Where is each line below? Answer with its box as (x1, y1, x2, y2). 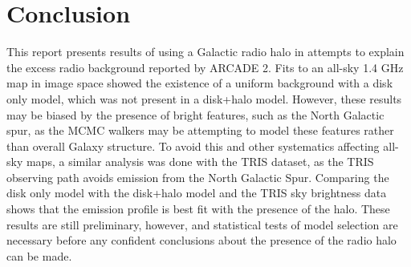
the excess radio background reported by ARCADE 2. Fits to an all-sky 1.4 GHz (6, 59, 404, 75)
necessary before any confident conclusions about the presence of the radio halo (6, 232, 397, 249)
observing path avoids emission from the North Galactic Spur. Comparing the (6, 168, 389, 185)
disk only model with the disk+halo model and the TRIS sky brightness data (6, 184, 387, 201)
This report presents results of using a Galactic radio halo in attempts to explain (6, 43, 405, 60)
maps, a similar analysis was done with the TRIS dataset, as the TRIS (26, 153, 374, 170)
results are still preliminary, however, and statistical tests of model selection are (6, 216, 398, 233)
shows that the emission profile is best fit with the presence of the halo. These (6, 200, 390, 217)
